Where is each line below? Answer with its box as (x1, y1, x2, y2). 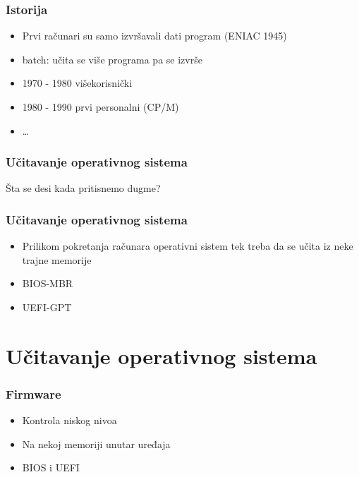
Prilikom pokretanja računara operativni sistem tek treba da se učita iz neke (22, 238, 353, 253)
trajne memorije (22, 252, 92, 267)
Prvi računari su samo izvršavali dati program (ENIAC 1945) (22, 28, 287, 43)
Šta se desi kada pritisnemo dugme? (6, 181, 161, 195)
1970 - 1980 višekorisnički (22, 76, 133, 90)
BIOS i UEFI (22, 460, 80, 475)
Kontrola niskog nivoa (22, 413, 117, 428)
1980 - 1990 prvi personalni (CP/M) (22, 99, 179, 114)
